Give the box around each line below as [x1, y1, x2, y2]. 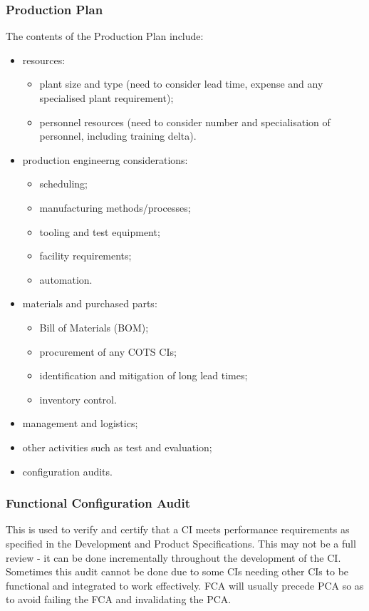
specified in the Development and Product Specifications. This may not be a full [6, 535, 356, 550]
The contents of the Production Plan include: [6, 29, 204, 43]
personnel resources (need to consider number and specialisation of [39, 114, 331, 129]
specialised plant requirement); [39, 91, 174, 105]
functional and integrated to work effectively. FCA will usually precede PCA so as [6, 577, 364, 592]
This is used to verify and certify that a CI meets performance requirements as [6, 522, 350, 537]
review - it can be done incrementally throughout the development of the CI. [6, 550, 341, 565]
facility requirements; [39, 248, 132, 263]
